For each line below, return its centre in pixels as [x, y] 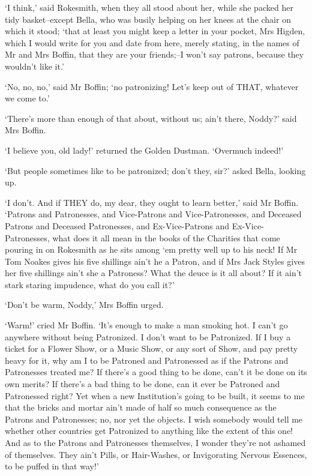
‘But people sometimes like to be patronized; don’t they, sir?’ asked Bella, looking [155, 170]
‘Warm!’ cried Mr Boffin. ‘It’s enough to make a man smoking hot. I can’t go [146, 325]
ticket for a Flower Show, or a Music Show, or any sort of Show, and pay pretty [151, 348]
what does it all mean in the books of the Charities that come [166, 237]
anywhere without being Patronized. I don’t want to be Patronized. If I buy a [148, 336]
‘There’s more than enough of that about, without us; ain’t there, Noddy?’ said [151, 118]
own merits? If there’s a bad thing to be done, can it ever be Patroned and [142, 384]
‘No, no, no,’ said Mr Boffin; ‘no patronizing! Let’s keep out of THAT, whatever [152, 86]
